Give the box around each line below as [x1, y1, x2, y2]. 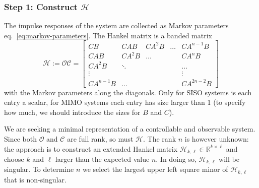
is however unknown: [184, 133, 249, 144]
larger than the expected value [55, 153, 150, 164]
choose [4, 153, 24, 164]
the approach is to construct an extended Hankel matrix [4, 143, 178, 154]
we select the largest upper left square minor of [82, 164, 228, 174]
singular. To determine [4, 164, 74, 174]
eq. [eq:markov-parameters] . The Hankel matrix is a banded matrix [4, 30, 212, 40]
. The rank [143, 133, 176, 144]
